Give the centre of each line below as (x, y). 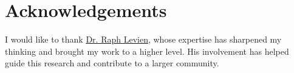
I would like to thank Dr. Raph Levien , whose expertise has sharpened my (143, 39)
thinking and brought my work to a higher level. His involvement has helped (147, 51)
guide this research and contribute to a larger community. (112, 63)
